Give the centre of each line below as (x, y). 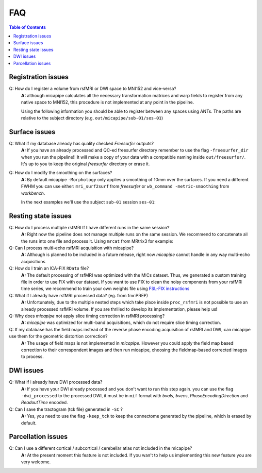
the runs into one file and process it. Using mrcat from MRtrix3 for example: (97, 241)
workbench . (33, 193)
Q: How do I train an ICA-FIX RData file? (49, 268)
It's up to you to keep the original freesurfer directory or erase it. (85, 164)
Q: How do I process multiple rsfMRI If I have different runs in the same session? (89, 227)
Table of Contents (27, 27)
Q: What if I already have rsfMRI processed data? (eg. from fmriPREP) (78, 295)
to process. (32, 356)
